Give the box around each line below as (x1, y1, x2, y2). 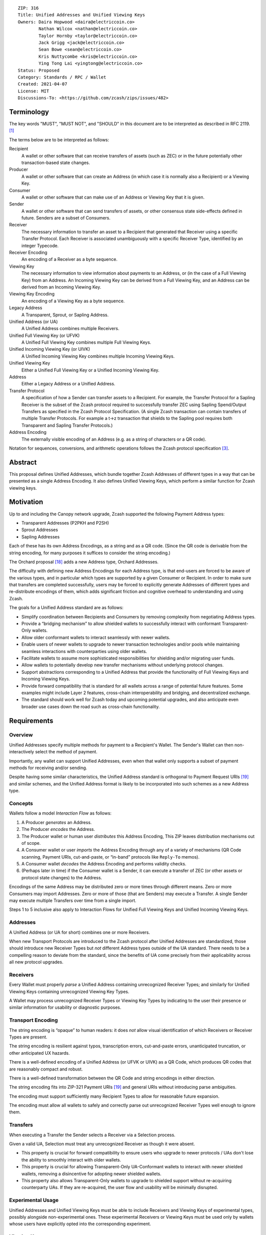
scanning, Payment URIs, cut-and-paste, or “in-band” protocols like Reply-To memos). (21, 854, 199, 860)
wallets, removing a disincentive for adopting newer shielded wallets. (21, 1171, 162, 1177)
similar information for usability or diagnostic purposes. (9, 1004, 122, 1010)
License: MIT (18, 88, 49, 94)
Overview (9, 732, 33, 739)
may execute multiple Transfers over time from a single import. (9, 898, 136, 904)
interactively (9, 749, 34, 755)
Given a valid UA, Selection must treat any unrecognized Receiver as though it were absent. (9, 1141, 195, 1147)
